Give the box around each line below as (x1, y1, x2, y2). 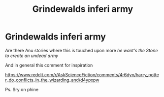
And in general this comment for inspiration (5, 62, 93, 68)
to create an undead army (5, 53, 59, 59)
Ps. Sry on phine (5, 86, 38, 92)
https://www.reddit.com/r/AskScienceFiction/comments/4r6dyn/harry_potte (5, 71, 159, 77)
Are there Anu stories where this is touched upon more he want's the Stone (5, 47, 158, 53)
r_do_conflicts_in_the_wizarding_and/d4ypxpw (5, 77, 99, 83)
